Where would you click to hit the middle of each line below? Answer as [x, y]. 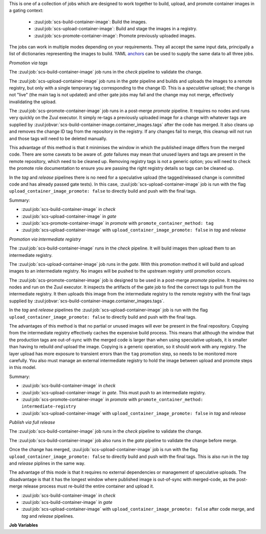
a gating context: [26, 10]
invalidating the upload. [33, 102]
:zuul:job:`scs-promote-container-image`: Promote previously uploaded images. [115, 36]
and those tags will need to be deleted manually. [58, 138]
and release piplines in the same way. [47, 463]
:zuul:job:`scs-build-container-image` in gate [67, 502]
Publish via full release [32, 422]
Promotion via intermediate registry [45, 239]
